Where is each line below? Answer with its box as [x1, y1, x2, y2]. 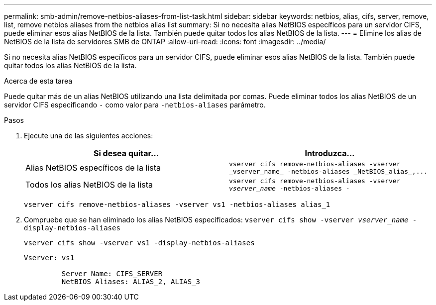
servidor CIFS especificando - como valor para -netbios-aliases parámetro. [4, 101, 266, 109]
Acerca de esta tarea [4, 77, 73, 85]
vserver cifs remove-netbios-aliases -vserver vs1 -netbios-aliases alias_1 [24, 201, 330, 208]
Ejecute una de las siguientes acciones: [24, 131, 153, 140]
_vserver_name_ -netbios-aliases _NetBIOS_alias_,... [229, 168, 428, 175]
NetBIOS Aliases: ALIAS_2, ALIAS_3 [61, 278, 201, 286]
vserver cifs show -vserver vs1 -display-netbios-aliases [24, 239, 255, 247]
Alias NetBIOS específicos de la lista [25, 163, 161, 173]
